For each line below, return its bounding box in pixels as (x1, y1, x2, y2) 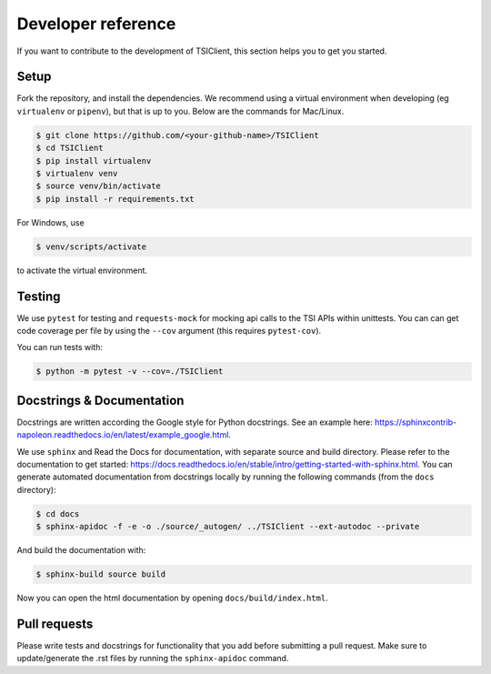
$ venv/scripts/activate (35, 241, 147, 252)
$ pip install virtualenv (35, 156, 152, 166)
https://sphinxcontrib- (374, 417, 457, 428)
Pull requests (16, 617, 94, 631)
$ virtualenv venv (35, 168, 118, 178)
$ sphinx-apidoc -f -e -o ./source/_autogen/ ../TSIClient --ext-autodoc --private (35, 521, 420, 532)
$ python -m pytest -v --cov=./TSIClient (35, 367, 224, 377)
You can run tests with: (16, 342, 104, 353)
